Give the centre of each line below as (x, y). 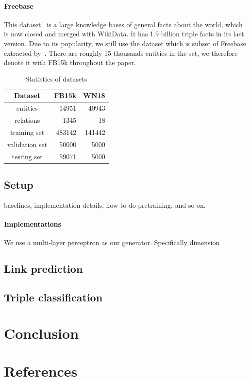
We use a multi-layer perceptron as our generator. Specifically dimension (112, 242)
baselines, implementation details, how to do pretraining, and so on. (105, 205)
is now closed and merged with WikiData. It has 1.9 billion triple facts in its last (124, 34)
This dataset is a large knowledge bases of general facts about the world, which (123, 24)
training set (27, 132)
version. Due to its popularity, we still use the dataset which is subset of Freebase (125, 43)
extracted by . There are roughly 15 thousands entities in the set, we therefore (121, 53)
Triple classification (53, 297)
